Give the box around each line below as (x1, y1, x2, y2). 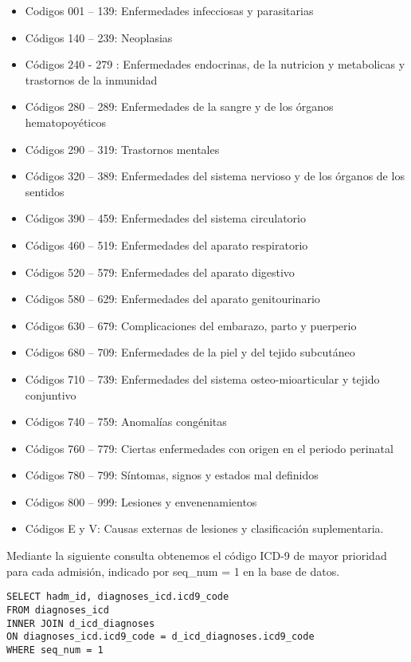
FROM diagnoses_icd (6, 604, 109, 616)
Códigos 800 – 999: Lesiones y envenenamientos (25, 493, 257, 510)
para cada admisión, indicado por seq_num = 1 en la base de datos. (6, 562, 340, 579)
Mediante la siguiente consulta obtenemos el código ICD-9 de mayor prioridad (6, 547, 387, 564)
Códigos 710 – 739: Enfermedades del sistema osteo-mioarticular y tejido (25, 370, 380, 387)
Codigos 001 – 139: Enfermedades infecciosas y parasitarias (25, 2, 314, 18)
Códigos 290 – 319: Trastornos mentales (25, 140, 220, 157)
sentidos (25, 183, 65, 199)
